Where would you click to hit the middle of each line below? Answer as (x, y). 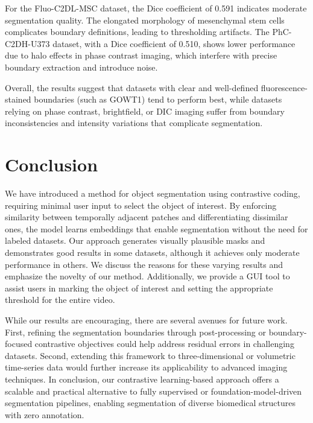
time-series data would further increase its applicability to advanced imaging (146, 367)
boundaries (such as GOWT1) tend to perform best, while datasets (158, 99)
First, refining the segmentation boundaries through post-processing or (135, 332)
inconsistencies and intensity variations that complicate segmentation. (134, 123)
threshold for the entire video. (60, 300)
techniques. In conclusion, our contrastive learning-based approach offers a (142, 379)
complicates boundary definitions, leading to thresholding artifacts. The (137, 32)
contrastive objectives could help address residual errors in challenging (164, 344)
